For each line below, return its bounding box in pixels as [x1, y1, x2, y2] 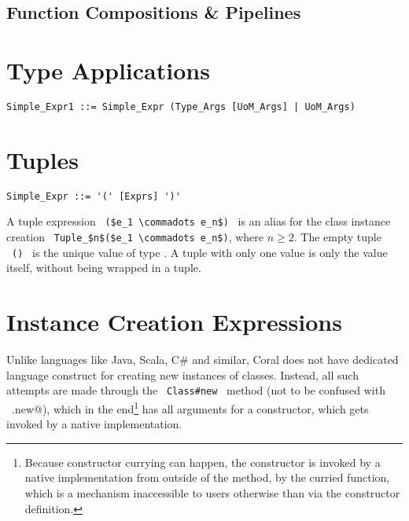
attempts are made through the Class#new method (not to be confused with [6, 382, 385, 398]
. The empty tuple [293, 229, 381, 244]
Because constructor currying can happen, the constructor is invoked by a [24, 453, 381, 470]
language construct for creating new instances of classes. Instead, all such [6, 366, 359, 383]
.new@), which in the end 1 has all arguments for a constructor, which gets [11, 398, 369, 416]
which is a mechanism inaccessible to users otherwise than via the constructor [24, 484, 400, 501]
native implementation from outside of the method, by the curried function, [24, 469, 390, 486]
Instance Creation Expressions [6, 306, 342, 338]
